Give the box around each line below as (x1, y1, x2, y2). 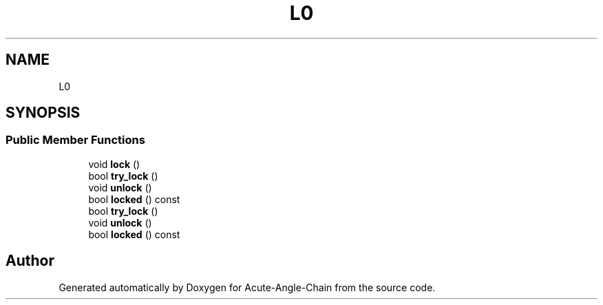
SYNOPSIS (6, 104, 81, 122)
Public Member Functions (6, 133, 145, 147)
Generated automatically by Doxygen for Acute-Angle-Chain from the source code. (59, 281, 436, 293)
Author (6, 252, 54, 270)
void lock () (88, 158, 140, 170)
